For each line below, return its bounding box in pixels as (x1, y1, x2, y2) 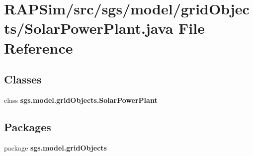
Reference (4, 37, 73, 58)
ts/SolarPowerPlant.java (4, 18, 173, 38)
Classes (4, 72, 42, 87)
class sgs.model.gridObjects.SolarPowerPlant (4, 94, 158, 105)
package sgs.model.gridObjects (4, 142, 107, 153)
